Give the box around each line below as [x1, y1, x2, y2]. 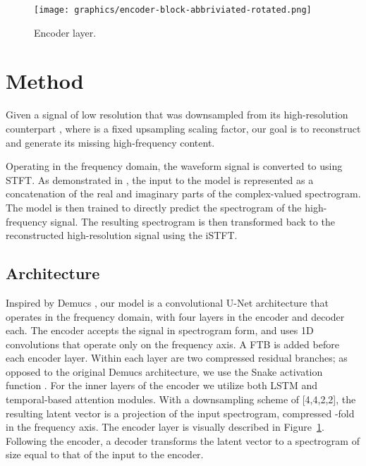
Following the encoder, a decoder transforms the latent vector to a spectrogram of [6, 433, 360, 448]
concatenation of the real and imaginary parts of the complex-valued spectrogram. [6, 186, 361, 201]
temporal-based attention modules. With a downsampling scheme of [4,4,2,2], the [6, 392, 356, 407]
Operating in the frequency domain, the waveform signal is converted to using [6, 159, 343, 173]
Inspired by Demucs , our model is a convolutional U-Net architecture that [6, 295, 329, 309]
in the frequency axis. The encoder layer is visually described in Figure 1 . [6, 419, 324, 434]
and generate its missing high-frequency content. [6, 135, 215, 149]
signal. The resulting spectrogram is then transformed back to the [50, 214, 335, 228]
